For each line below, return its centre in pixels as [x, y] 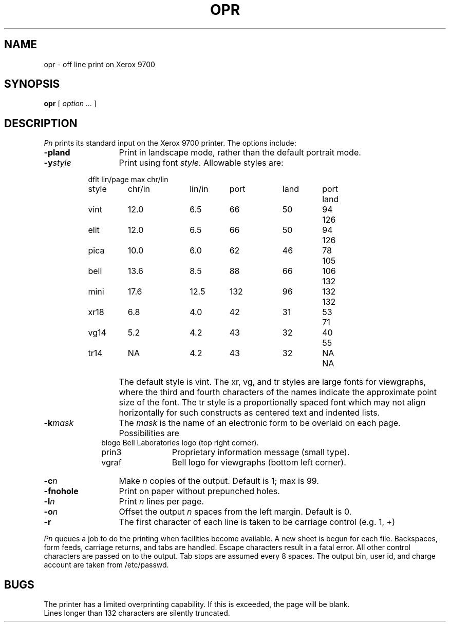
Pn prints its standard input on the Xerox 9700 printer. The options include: [170, 143]
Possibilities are [149, 433]
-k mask [59, 423]
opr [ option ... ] [70, 104]
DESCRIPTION [41, 123]
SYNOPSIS [32, 84]
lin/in [199, 189]
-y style [58, 163]
